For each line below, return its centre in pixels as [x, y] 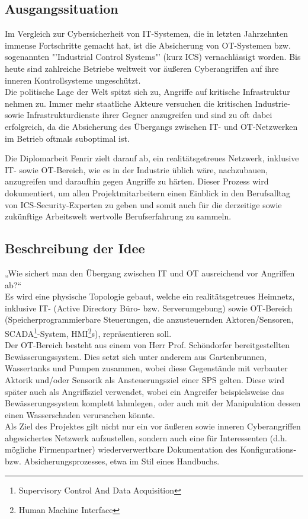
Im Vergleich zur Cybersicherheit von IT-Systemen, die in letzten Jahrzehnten [147, 34]
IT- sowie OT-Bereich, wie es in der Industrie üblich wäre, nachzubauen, [136, 169]
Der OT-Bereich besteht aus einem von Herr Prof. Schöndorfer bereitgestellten [147, 345]
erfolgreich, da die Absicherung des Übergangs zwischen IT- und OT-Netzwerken [151, 126]
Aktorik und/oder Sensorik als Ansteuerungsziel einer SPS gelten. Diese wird [145, 379]
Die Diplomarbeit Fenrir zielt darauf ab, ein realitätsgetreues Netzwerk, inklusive [152, 158]
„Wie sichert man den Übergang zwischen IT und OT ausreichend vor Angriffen [150, 273]
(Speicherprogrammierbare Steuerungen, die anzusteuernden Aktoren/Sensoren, [149, 319]
